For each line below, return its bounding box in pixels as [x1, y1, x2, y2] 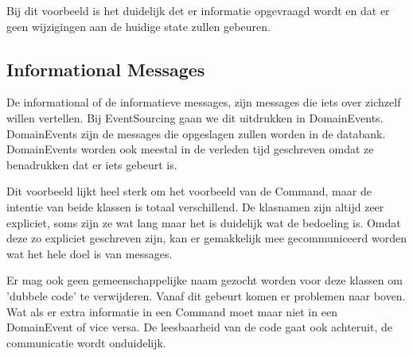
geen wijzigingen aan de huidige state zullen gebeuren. [6, 17, 271, 34]
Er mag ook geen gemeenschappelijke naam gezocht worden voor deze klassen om [6, 272, 403, 288]
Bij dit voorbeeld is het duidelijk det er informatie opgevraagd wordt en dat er [6, 2, 390, 18]
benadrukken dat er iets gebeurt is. [6, 156, 177, 172]
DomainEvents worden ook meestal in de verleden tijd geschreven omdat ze [6, 141, 374, 157]
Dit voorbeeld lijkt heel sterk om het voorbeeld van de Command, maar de [6, 183, 372, 199]
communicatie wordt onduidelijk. [6, 334, 166, 350]
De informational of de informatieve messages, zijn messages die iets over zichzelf [6, 94, 401, 110]
